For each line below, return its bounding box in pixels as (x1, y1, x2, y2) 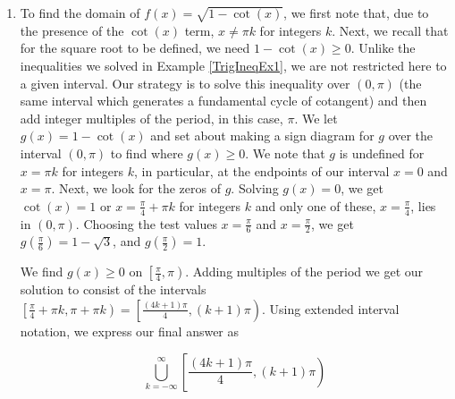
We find (20, 262, 63, 281)
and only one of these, (255, 196, 376, 215)
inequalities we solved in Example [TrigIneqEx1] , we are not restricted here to (20, 55, 447, 74)
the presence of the (20, 21, 124, 39)
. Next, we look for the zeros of (51, 179, 221, 198)
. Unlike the (350, 38, 416, 57)
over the (388, 126, 434, 145)
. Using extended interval (262, 299, 400, 318)
